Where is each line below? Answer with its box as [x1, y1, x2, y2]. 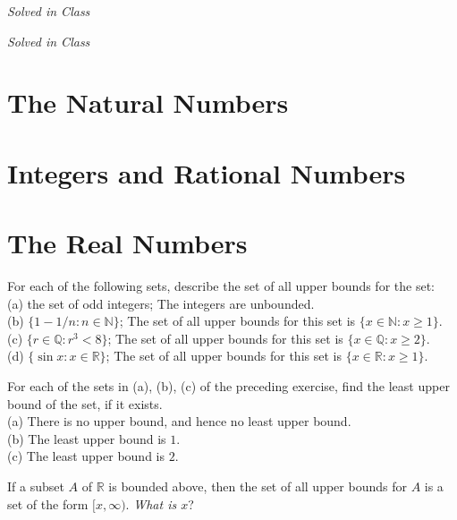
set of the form [7, 494, 89, 513]
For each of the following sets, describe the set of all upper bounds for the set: [7, 277, 435, 295]
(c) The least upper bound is [7, 447, 165, 465]
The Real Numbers [7, 225, 248, 261]
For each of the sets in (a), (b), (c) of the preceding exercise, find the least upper [7, 377, 450, 396]
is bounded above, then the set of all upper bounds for [108, 477, 407, 495]
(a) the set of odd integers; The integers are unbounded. [7, 294, 315, 312]
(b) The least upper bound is [7, 429, 166, 448]
